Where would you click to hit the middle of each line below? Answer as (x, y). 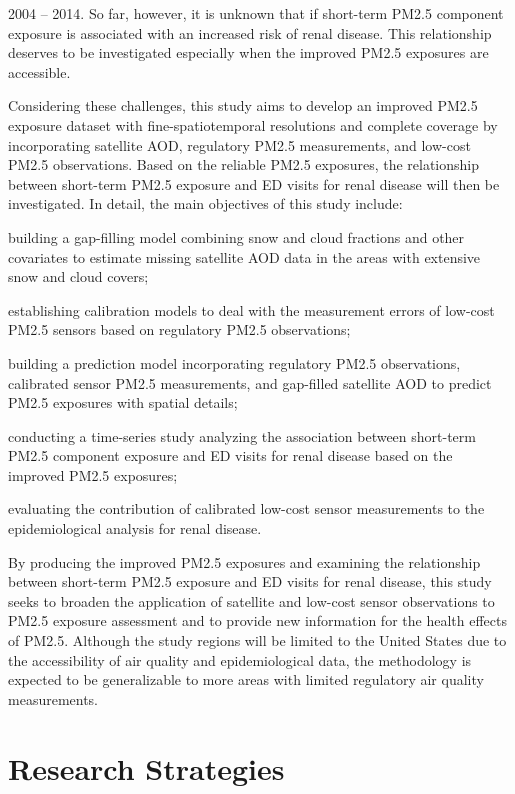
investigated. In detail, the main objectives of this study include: (205, 203)
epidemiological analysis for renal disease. (135, 528)
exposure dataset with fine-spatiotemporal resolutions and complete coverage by (253, 124)
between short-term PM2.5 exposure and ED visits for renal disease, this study (250, 581)
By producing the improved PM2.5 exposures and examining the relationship (244, 561)
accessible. (39, 71)
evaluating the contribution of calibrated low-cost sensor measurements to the (246, 508)
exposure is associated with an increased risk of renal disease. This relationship (250, 32)
